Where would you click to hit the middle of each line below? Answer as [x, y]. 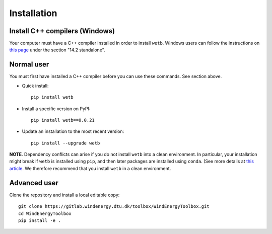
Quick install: [35, 86]
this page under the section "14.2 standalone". [57, 50]
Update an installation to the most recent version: [73, 131]
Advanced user [34, 183]
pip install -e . [40, 220]
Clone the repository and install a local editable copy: [64, 195]
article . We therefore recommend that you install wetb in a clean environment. [90, 168]
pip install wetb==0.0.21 [63, 120]
